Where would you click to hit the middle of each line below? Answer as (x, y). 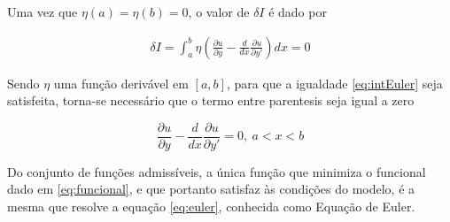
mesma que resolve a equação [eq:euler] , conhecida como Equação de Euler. (211, 207)
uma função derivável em (121, 83)
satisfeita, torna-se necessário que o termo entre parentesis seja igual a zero (211, 100)
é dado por (298, 11)
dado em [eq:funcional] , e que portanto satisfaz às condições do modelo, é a (211, 189)
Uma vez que (43, 11)
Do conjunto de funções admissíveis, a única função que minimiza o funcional (217, 171)
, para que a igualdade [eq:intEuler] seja (334, 83)
